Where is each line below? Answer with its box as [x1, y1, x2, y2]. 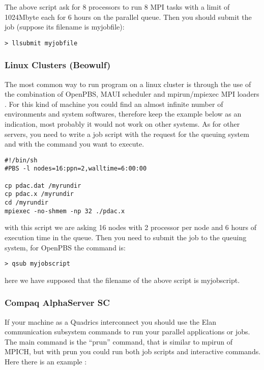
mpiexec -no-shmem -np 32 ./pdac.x [5, 207, 125, 215]
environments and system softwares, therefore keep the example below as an [5, 108, 242, 119]
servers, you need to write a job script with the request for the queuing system [5, 128, 249, 139]
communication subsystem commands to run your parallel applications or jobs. [5, 326, 250, 337]
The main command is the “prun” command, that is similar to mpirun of [5, 336, 232, 347]
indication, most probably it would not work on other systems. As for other [5, 119, 240, 129]
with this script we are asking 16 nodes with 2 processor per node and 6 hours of [5, 222, 257, 233]
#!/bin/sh [5, 156, 38, 164]
